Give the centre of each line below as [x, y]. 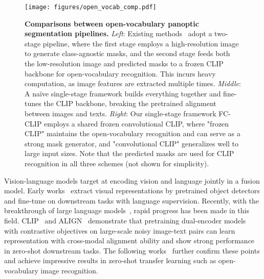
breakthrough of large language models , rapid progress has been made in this [127, 210]
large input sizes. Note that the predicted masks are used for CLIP [129, 153]
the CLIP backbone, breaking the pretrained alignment [130, 103]
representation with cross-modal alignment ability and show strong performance [129, 240]
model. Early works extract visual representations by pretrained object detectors [132, 191]
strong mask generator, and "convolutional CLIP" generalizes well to [132, 143]
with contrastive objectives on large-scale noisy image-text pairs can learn [120, 230]
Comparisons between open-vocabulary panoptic [112, 23]
